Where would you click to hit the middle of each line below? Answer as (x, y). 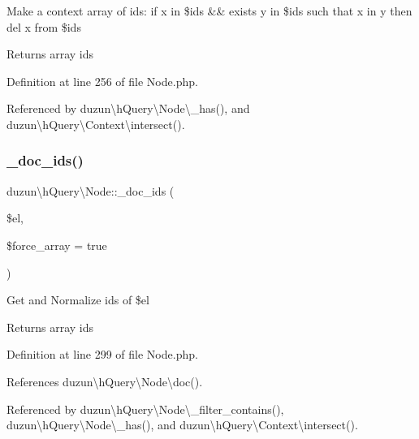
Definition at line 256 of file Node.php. (102, 81)
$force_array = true (57, 245)
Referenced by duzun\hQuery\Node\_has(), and (128, 108)
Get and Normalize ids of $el (78, 300)
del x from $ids (44, 26)
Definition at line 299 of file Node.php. (102, 354)
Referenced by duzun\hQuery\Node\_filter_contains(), (145, 409)
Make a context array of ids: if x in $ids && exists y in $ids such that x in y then (209, 11)
